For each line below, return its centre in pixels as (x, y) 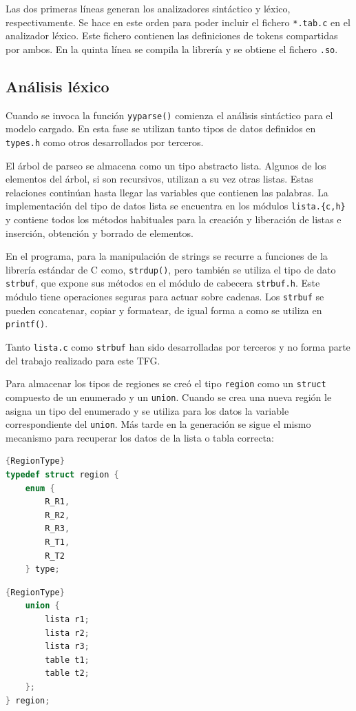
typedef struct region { (62, 475)
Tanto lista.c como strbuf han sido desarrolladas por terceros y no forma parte (178, 347)
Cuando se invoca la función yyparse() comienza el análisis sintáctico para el (169, 115)
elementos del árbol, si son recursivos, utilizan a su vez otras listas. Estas (159, 179)
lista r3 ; (67, 647)
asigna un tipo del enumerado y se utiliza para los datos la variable (147, 410)
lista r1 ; (67, 619)
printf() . (27, 323)
